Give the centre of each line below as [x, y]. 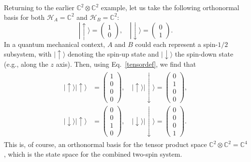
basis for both [24, 17]
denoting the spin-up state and [113, 53]
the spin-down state [204, 53]
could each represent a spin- [177, 44]
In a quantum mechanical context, [55, 44]
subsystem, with [28, 53]
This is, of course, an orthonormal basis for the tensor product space [105, 144]
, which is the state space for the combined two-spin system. [93, 154]
